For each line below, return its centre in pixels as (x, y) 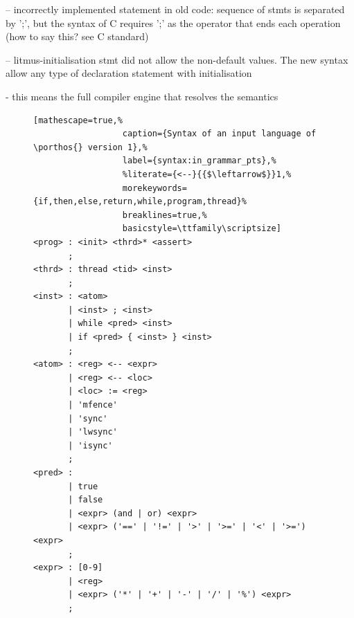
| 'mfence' (93, 405)
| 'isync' (90, 445)
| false (86, 500)
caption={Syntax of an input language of (219, 134)
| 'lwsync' (93, 432)
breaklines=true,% (165, 215)
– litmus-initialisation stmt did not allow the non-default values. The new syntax (177, 59)
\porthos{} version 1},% (90, 147)
